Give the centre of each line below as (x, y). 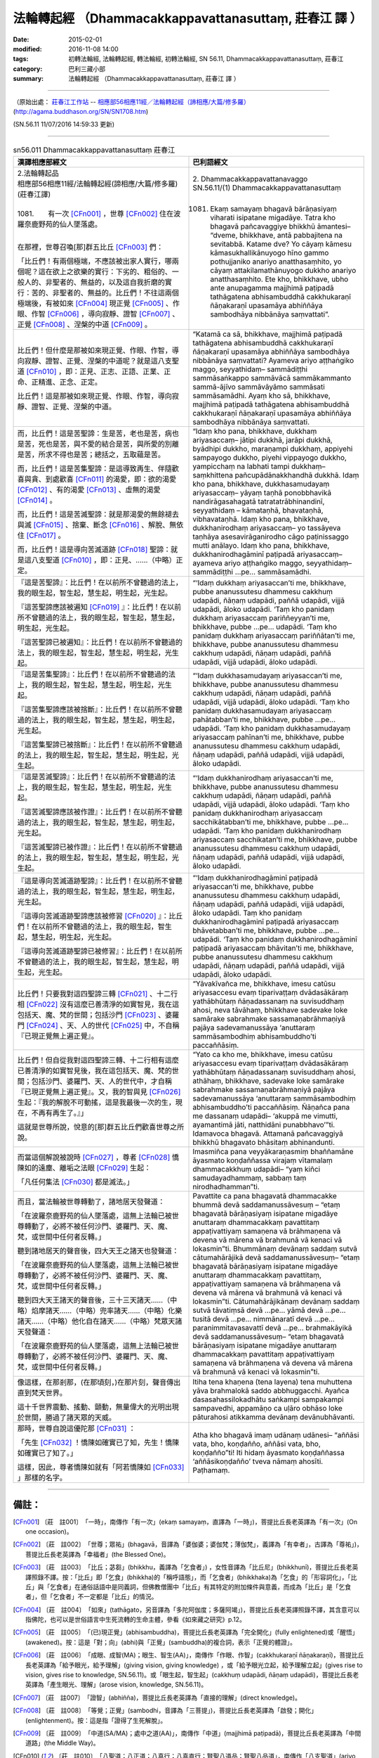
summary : (28, 79)
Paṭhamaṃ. (211, 1470)
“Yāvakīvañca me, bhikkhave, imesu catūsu (264, 984)
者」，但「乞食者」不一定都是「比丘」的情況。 (92, 1597)
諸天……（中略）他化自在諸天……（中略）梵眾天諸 (100, 1321)
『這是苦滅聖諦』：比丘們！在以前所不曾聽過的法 (96, 777)
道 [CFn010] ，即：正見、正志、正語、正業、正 (94, 371)
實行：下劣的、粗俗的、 (133, 272)
